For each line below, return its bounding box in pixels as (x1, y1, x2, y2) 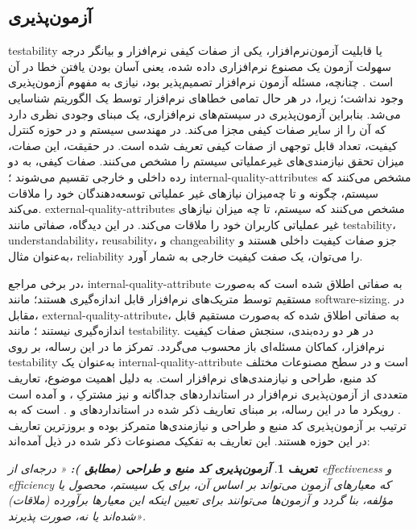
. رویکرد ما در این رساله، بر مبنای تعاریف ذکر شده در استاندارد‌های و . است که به (8, 401, 401, 418)
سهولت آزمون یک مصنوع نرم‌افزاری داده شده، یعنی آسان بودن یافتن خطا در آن (8, 57, 392, 74)
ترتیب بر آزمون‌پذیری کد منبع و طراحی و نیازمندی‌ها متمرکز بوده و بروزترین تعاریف (8, 416, 407, 433)
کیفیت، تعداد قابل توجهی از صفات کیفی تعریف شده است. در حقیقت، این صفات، (8, 136, 398, 153)
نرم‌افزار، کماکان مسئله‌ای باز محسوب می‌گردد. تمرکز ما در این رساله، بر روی (8, 337, 385, 354)
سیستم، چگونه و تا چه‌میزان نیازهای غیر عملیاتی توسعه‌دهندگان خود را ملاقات (8, 184, 378, 201)
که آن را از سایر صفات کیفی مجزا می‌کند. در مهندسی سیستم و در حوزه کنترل (8, 121, 386, 138)
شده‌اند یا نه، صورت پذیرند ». (8, 507, 147, 524)
